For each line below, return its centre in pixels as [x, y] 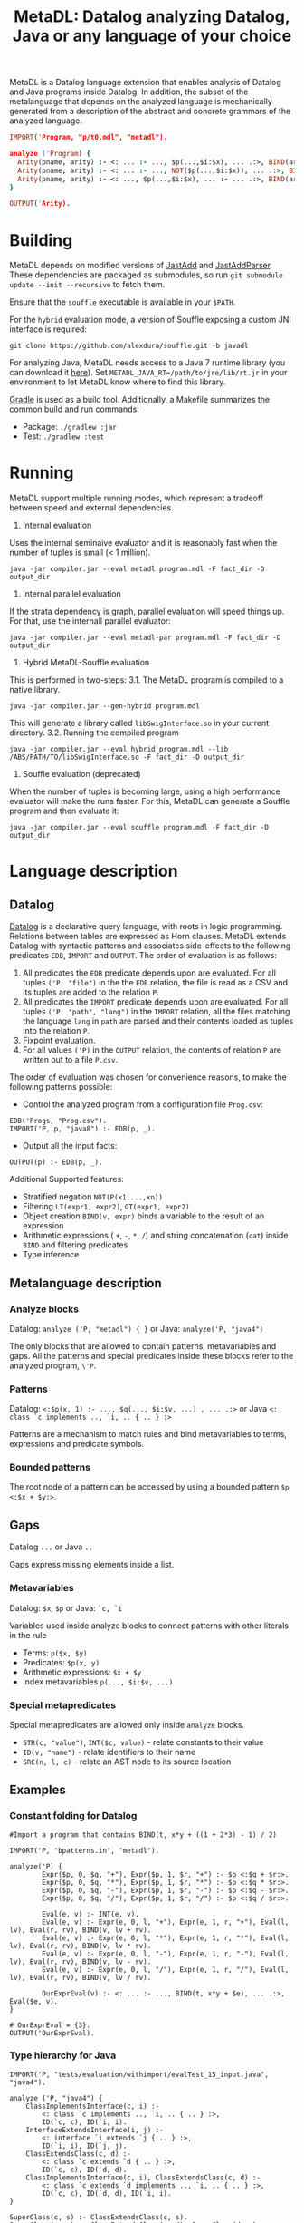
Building [41, 240]
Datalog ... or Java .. [51, 1547]
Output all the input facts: [70, 1146]
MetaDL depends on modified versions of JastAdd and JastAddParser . [141, 266]
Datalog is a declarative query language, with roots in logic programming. [146, 927]
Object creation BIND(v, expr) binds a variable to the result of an [143, 1216]
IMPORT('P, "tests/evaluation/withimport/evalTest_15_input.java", [139, 2074]
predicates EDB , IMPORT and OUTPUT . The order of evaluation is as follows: [143, 956]
